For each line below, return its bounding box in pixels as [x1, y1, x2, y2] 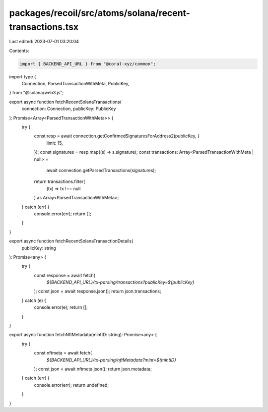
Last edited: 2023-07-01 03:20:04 [9, 39, 79, 45]
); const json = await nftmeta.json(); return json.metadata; [34, 366, 152, 372]
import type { [9, 73, 36, 79]
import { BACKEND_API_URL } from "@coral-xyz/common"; [19, 61, 156, 66]
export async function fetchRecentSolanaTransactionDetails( [9, 238, 134, 244]
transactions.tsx [9, 21, 79, 32]
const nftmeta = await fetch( [34, 350, 92, 356]
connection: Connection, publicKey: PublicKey [21, 106, 116, 112]
